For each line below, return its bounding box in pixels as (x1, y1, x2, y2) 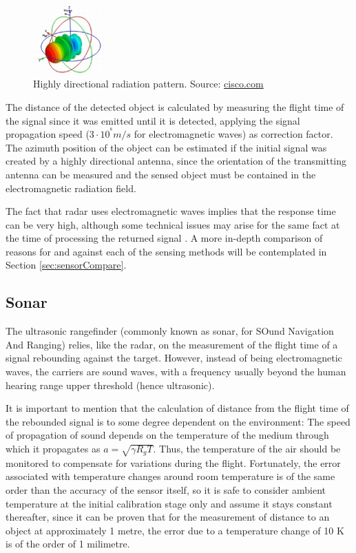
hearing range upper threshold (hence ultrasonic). (6, 377, 215, 392)
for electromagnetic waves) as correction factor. (134, 127, 333, 141)
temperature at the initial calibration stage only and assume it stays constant (6, 496, 333, 510)
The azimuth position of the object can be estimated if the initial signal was (6, 140, 327, 154)
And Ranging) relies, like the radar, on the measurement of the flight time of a (6, 337, 338, 351)
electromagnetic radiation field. (6, 180, 136, 195)
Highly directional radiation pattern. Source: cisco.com (33, 76, 264, 91)
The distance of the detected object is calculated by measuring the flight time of (6, 99, 344, 114)
